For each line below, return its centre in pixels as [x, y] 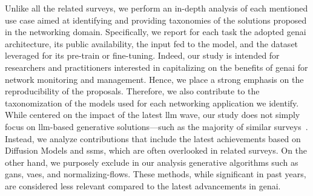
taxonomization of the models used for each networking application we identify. [152, 103]
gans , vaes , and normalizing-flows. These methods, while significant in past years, [156, 174]
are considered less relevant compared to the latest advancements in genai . [143, 185]
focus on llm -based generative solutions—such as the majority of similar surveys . [156, 126]
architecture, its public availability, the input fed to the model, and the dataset [152, 43]
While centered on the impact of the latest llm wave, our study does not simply [153, 115]
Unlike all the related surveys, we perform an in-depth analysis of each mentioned [156, 8]
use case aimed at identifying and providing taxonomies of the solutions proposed [156, 20]
